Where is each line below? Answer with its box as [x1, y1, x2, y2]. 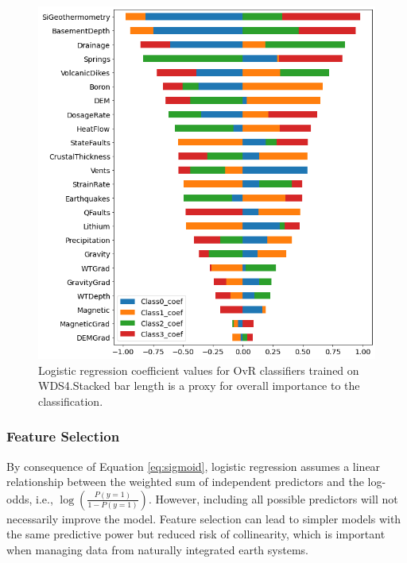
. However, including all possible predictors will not [148, 490, 398, 507]
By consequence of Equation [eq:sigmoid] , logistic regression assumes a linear [6, 457, 381, 474]
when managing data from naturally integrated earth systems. [6, 542, 308, 557]
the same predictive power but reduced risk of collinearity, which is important [6, 526, 386, 542]
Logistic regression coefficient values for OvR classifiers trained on [38, 361, 359, 378]
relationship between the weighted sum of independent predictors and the [6, 473, 364, 490]
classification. [38, 392, 103, 409]
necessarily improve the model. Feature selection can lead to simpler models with [6, 510, 401, 526]
